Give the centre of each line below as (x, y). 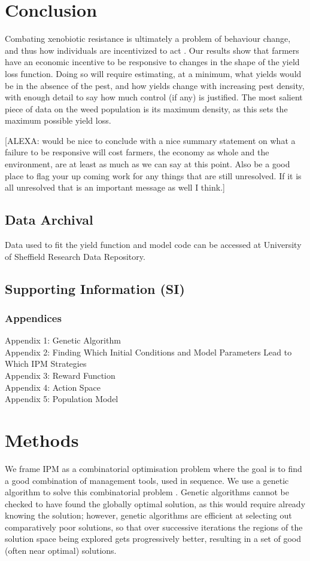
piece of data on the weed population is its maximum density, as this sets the (146, 108)
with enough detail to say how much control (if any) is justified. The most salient (154, 97)
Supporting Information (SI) (95, 288)
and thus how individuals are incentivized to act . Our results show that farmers (152, 50)
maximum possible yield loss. (58, 120)
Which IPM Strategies (46, 364)
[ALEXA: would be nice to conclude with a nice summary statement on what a (150, 140)
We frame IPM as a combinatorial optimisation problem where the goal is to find (154, 468)
